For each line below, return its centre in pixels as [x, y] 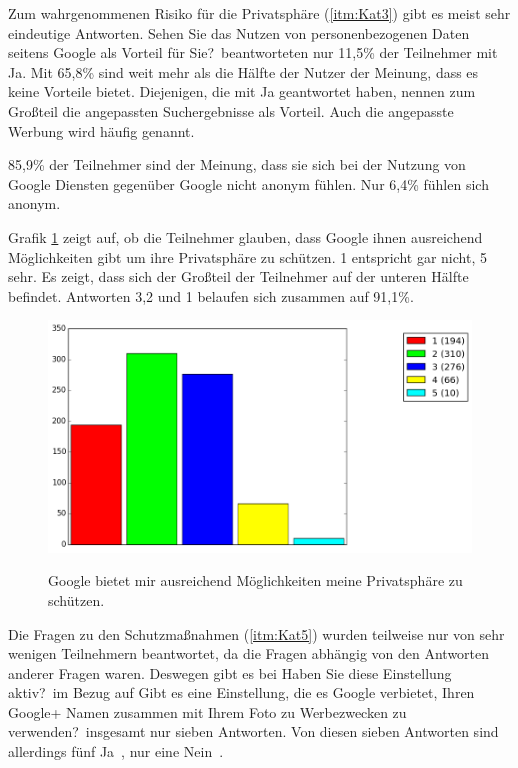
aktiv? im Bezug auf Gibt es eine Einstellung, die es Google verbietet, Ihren [241, 692]
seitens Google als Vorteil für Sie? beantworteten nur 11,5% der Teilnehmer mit [253, 52]
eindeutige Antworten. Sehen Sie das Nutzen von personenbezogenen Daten [239, 32]
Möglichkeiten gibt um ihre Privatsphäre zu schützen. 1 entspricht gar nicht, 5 [247, 256]
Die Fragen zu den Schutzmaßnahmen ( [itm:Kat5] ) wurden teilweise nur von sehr [256, 633]
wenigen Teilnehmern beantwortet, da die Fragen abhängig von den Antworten [249, 653]
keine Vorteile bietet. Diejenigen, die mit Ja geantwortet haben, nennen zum [242, 91]
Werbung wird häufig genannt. [101, 130]
